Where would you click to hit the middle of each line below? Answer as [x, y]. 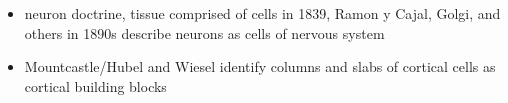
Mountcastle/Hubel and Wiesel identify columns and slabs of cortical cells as [260, 66]
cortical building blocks [95, 85]
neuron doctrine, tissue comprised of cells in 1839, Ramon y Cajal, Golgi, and [262, 12]
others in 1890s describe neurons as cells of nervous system [204, 32]
